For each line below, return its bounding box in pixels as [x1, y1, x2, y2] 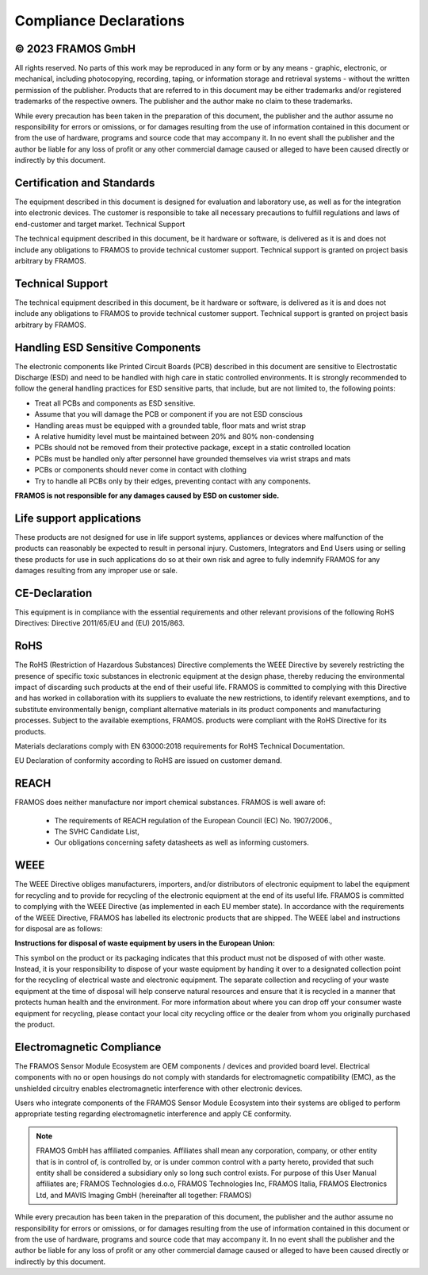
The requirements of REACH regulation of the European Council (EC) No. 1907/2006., [54, 815, 333, 825]
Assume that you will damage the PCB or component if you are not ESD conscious [34, 410, 303, 419]
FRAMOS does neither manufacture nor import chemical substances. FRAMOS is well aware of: [14, 798, 326, 807]
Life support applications [14, 511, 142, 525]
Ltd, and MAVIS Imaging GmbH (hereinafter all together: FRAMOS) [36, 1190, 252, 1200]
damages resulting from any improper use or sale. [14, 566, 178, 576]
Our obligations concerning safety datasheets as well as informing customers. [54, 838, 309, 847]
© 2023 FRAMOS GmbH [14, 42, 136, 56]
